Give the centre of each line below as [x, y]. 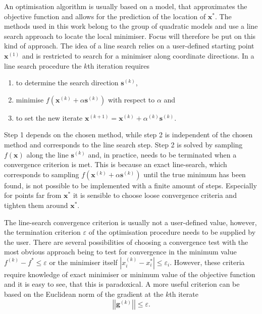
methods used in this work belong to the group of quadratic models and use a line [131, 26]
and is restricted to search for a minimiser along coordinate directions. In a [138, 55]
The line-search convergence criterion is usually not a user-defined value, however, [130, 222]
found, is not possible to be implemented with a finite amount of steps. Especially [130, 185]
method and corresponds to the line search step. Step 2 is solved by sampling [123, 144]
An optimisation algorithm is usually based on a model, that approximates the [126, 6]
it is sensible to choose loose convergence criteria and [155, 195]
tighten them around [36, 205]
